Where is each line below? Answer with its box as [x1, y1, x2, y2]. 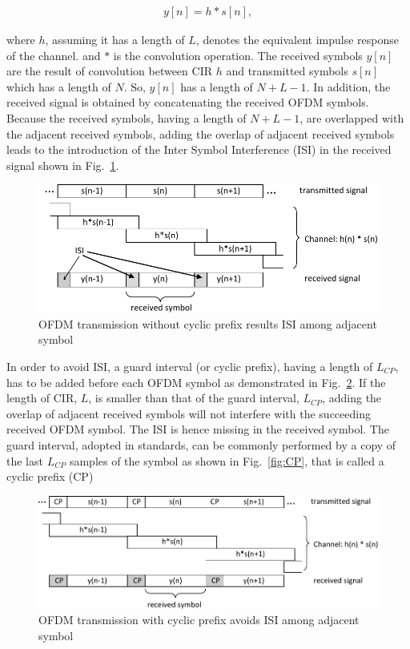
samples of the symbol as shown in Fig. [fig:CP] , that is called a [69, 452, 384, 469]
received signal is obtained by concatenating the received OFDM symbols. [6, 94, 369, 111]
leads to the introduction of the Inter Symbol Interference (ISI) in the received [6, 141, 392, 158]
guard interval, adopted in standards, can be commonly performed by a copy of [6, 437, 396, 453]
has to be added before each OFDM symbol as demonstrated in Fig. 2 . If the [6, 373, 386, 390]
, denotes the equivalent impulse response [195, 31, 399, 48]
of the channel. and [6, 46, 101, 63]
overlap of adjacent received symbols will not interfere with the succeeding [6, 405, 371, 421]
